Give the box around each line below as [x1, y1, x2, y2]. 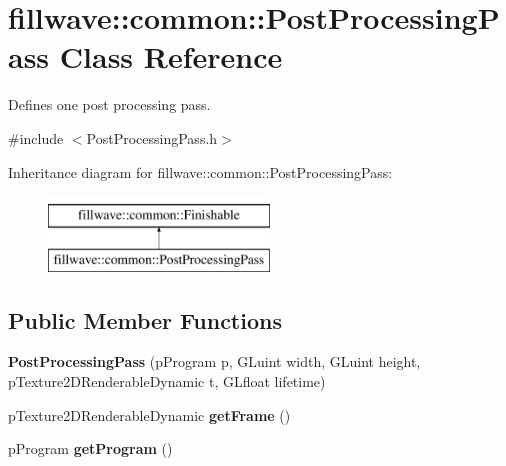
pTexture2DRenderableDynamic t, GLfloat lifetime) [8, 371, 326, 392]
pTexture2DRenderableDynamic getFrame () [8, 404, 291, 425]
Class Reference [59, 36, 283, 77]
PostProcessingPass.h [86, 127, 218, 148]
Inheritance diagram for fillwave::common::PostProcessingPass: [8, 161, 393, 182]
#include [8, 127, 64, 148]
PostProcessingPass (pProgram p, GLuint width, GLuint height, [8, 351, 421, 372]
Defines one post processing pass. [8, 94, 211, 115]
